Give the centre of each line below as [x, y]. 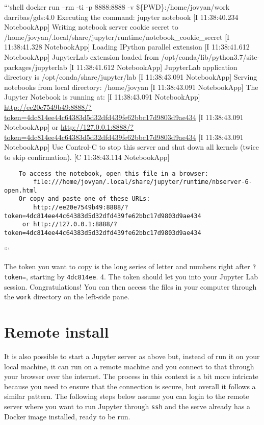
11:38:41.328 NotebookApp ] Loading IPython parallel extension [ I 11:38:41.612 [127, 47]
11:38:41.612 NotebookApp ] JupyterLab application [157, 67]
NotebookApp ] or [31, 127]
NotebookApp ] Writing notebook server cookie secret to [91, 27]
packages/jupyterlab [36, 67]
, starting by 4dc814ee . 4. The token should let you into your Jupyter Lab [142, 276]
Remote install [57, 332]
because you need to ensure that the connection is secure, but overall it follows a [130, 386]
